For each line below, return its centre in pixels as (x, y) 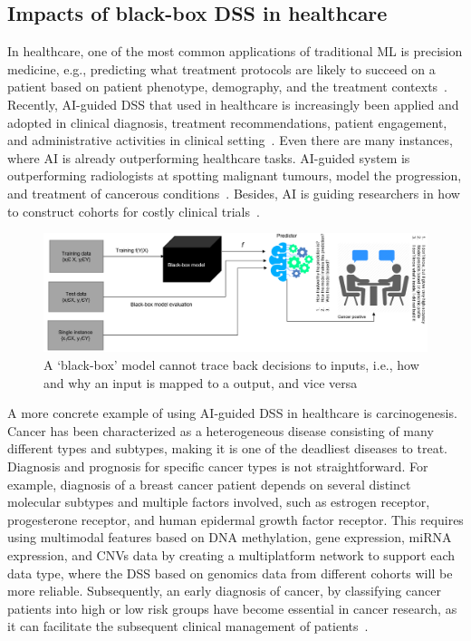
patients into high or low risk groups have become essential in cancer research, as (232, 608)
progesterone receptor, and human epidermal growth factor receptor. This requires (235, 519)
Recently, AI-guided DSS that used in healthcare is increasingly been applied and (233, 104)
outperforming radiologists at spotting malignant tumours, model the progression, (235, 175)
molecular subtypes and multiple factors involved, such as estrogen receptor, (219, 502)
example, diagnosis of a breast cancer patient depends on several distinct (209, 484)
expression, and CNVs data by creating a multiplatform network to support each (231, 554)
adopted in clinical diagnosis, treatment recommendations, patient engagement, (227, 122)
